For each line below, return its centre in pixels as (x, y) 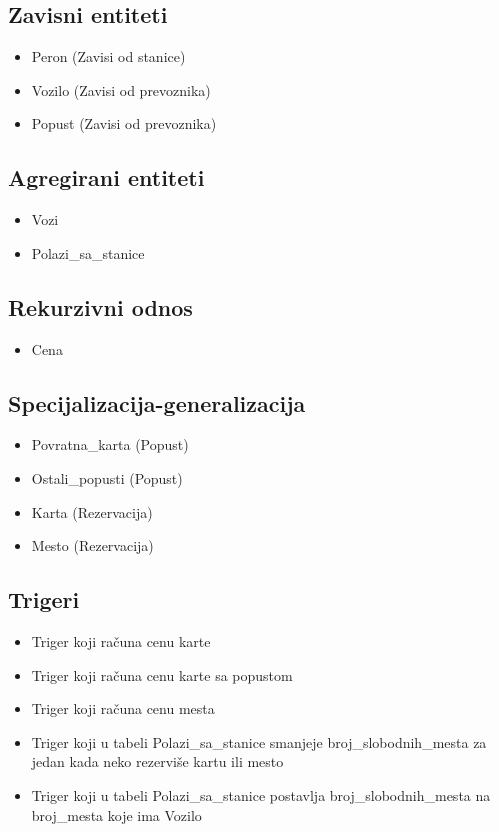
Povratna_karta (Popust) (110, 444)
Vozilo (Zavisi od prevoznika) (121, 89)
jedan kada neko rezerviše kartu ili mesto (157, 761)
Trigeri (44, 599)
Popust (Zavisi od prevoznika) (124, 123)
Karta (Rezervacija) (92, 511)
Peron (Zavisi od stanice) (108, 56)
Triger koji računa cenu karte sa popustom (162, 674)
